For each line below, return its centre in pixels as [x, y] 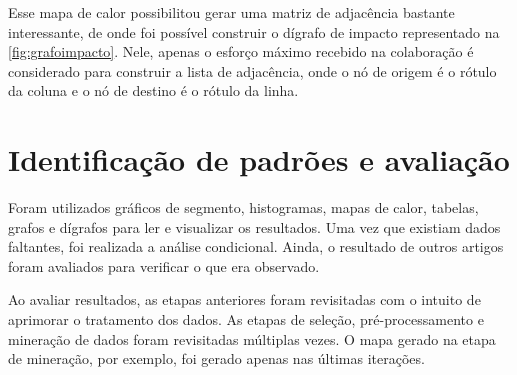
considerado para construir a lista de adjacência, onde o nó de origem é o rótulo [252, 70]
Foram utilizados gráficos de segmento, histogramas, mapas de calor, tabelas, [243, 207]
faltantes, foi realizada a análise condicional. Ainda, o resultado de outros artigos [256, 246]
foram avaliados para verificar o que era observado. [164, 265]
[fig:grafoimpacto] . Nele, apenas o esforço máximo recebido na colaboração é [241, 51]
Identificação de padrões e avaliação [259, 159]
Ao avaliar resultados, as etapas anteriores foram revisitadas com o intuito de [244, 299]
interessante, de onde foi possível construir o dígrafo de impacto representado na [254, 31]
